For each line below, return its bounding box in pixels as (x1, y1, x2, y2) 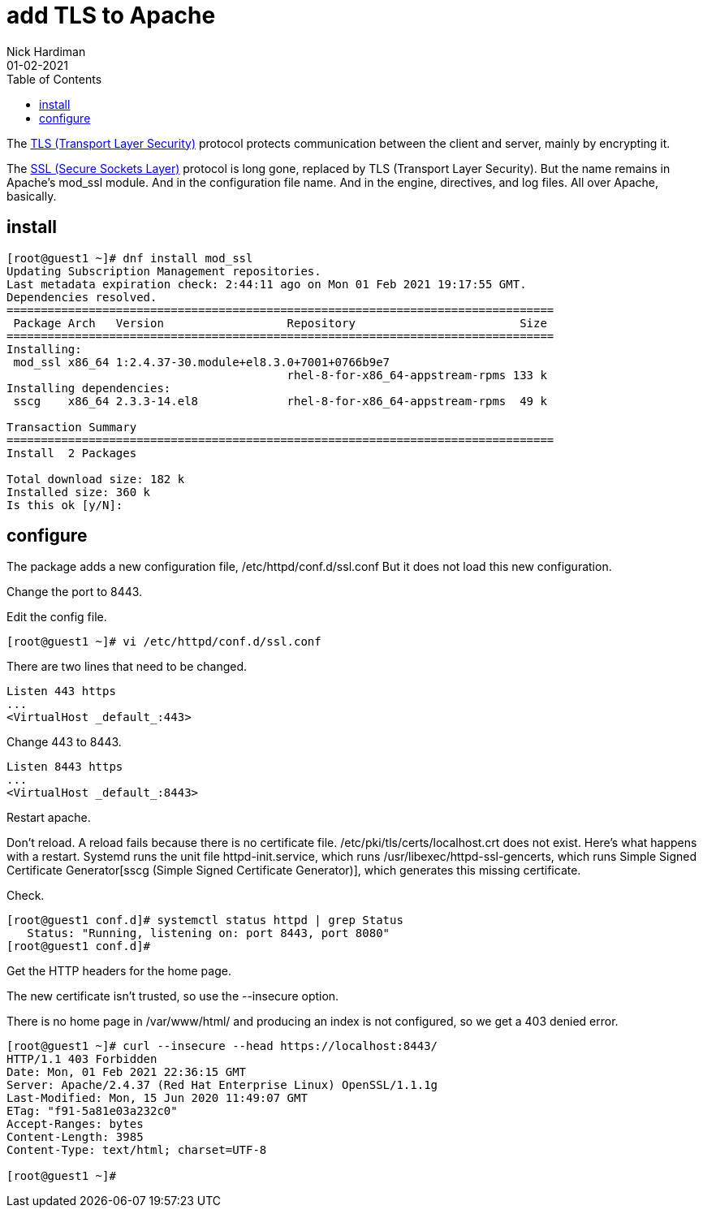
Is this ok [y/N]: (6, 498, 123, 512)
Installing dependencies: (6, 381, 171, 395)
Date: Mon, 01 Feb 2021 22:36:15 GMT (6, 1065, 247, 1079)
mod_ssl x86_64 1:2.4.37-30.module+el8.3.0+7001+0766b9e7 (13, 355, 390, 369)
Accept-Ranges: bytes (6, 1117, 144, 1131)
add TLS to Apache (6, 2, 216, 29)
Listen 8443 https (6, 760, 123, 774)
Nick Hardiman (6, 44, 86, 58)
